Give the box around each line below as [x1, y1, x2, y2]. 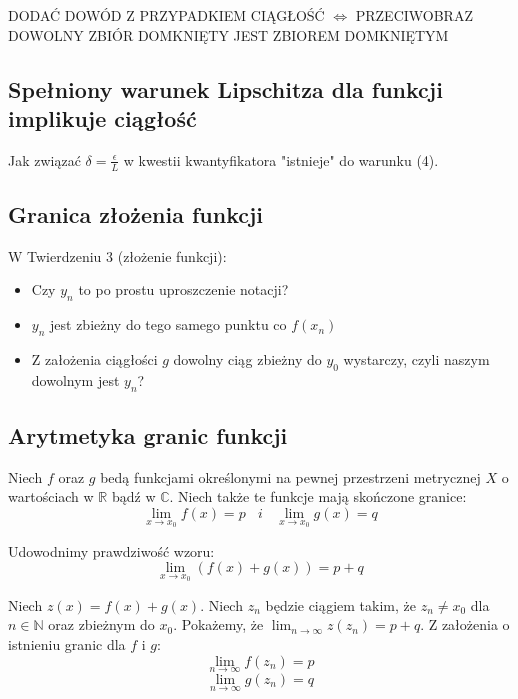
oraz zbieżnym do [48, 614, 155, 635]
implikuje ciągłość [8, 102, 197, 133]
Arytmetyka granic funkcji [8, 419, 288, 450]
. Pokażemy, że [173, 614, 264, 635]
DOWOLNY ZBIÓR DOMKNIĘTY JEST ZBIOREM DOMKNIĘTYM [8, 24, 449, 45]
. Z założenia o [420, 614, 510, 635]
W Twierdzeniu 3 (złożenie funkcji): [8, 245, 227, 266]
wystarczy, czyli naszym [343, 349, 490, 369]
